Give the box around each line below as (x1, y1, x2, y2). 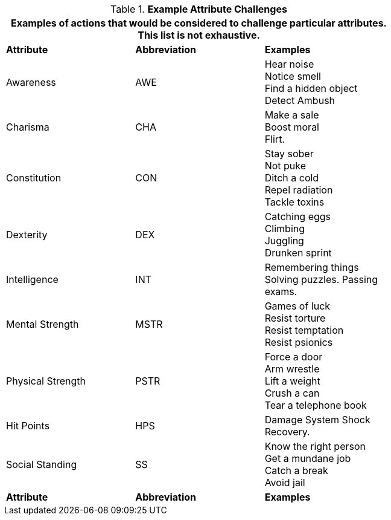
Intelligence (6, 273, 59, 285)
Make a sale (264, 109, 319, 121)
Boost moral (264, 121, 319, 133)
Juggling (264, 235, 304, 247)
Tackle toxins (264, 196, 325, 208)
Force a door (264, 351, 323, 363)
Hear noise (264, 58, 314, 70)
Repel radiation (264, 184, 333, 196)
